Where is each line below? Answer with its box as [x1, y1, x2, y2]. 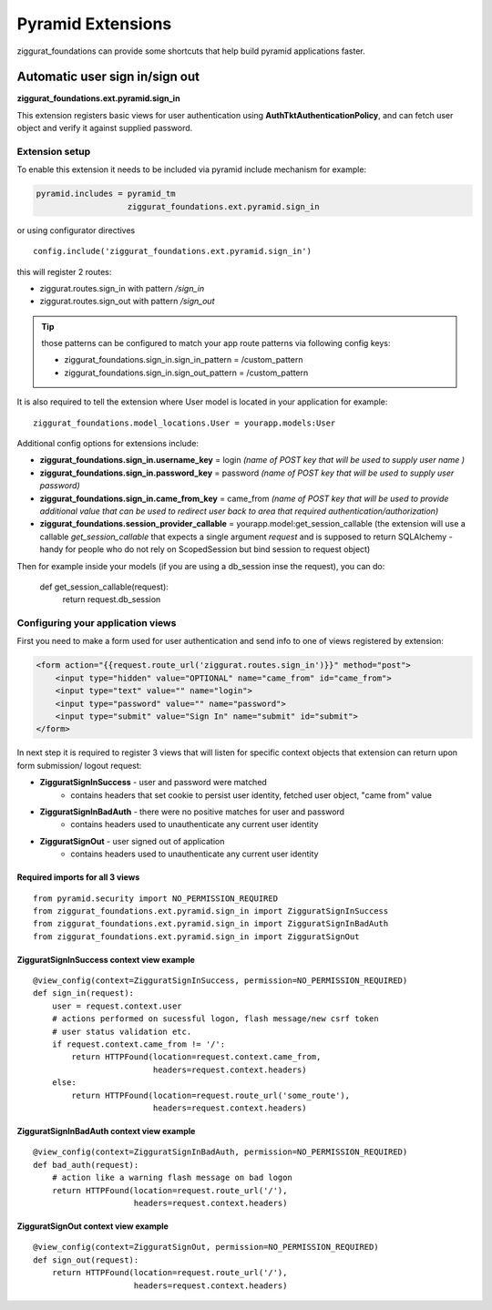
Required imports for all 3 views [16, 872, 140, 883]
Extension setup [16, 146, 91, 158]
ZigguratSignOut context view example [16, 1221, 169, 1232]
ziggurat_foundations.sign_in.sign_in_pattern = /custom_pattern [64, 354, 303, 365]
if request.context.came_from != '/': [51, 1039, 226, 1049]
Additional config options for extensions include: [16, 438, 200, 449]
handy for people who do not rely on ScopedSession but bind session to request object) [39, 544, 371, 555]
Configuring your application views [16, 617, 177, 629]
